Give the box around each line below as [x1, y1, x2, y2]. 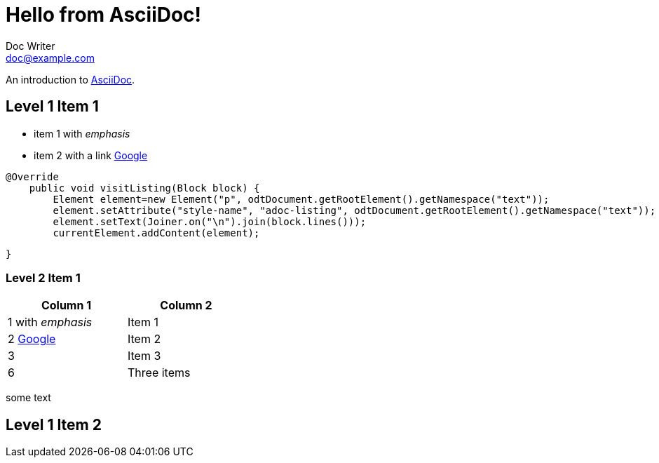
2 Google [8, 332, 56, 347]
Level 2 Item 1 [6, 270, 81, 285]
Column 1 [41, 298, 92, 313]
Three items [128, 365, 191, 380]
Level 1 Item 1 [6, 98, 99, 116]
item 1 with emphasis [34, 127, 130, 140]
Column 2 [160, 298, 212, 313]
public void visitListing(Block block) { [29, 182, 260, 194]
